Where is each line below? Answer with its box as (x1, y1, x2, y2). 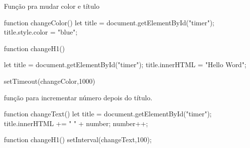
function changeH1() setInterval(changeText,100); (4, 134, 152, 145)
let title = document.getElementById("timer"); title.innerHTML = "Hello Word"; (4, 59, 247, 70)
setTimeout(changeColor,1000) (4, 75, 96, 86)
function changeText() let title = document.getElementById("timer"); (4, 109, 212, 119)
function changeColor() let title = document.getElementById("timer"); (4, 17, 214, 27)
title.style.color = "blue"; (4, 27, 77, 37)
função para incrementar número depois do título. (4, 92, 153, 102)
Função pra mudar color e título (4, 1, 99, 11)
